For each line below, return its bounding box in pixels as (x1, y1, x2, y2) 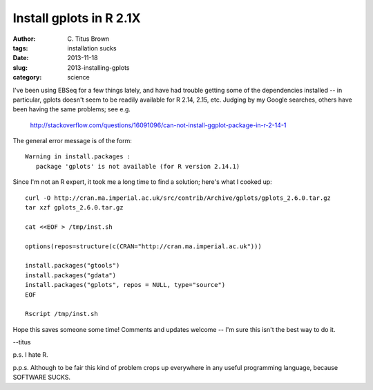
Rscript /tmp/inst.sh (25, 310, 98, 318)
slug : (12, 63, 28, 72)
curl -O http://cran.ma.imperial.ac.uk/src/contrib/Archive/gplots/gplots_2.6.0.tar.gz (25, 194, 332, 202)
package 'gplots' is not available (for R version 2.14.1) (35, 162, 240, 170)
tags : (12, 44, 28, 52)
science (67, 73, 90, 82)
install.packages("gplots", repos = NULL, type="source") (25, 281, 226, 289)
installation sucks (67, 44, 117, 52)
